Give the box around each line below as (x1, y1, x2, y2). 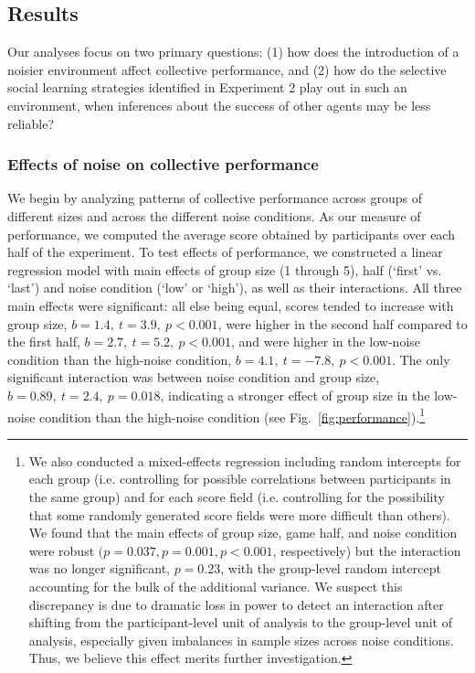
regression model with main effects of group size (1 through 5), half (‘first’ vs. (7, 260, 442, 279)
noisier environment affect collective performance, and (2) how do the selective (7, 59, 447, 79)
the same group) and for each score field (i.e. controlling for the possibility (28, 486, 445, 506)
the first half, (7, 332, 80, 351)
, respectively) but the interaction (272, 540, 461, 560)
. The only (392, 349, 450, 369)
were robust (28, 540, 95, 560)
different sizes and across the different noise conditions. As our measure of (7, 206, 421, 225)
